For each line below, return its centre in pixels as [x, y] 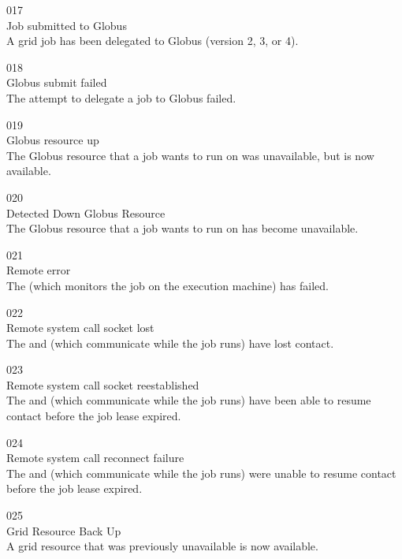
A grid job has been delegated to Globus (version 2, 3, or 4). [153, 41]
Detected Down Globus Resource [86, 212]
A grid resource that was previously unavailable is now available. [162, 546]
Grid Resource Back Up [64, 530]
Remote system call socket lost [80, 328]
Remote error [39, 270]
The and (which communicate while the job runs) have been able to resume [189, 400]
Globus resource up [53, 140]
